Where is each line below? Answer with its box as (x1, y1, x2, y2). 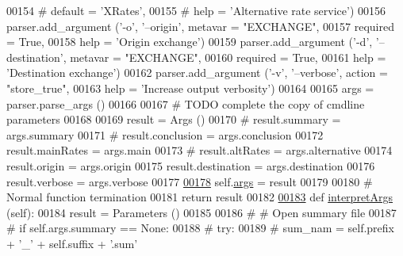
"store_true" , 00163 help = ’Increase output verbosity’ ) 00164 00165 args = (6, 79, 374, 96)
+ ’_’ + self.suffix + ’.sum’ (6, 235, 138, 251)
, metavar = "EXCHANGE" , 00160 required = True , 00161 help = (63, 48, 386, 65)
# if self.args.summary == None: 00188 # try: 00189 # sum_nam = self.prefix (6, 220, 394, 236)
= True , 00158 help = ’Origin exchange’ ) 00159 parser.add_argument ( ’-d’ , (6, 33, 373, 50)
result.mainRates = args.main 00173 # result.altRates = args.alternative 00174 (6, 142, 393, 159)
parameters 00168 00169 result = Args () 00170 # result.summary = (6, 111, 341, 128)
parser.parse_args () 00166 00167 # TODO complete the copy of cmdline (6, 95, 365, 112)
